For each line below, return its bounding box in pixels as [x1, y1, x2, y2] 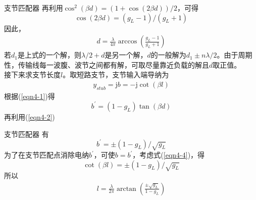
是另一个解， [105, 49, 147, 60]
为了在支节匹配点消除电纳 [4, 149, 89, 160]
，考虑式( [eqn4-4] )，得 [132, 149, 205, 160]
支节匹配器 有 [4, 128, 49, 139]
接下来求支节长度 [4, 69, 61, 80]
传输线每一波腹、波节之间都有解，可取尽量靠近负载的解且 [18, 59, 209, 70]
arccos [118, 38, 137, 45]
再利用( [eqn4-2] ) [4, 111, 55, 122]
